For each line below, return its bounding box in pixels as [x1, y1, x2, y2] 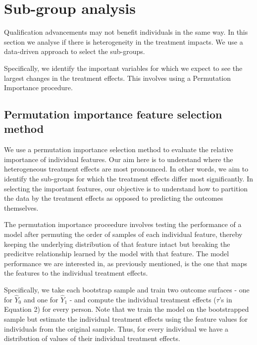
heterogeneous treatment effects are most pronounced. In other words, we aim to [4, 164, 249, 174]
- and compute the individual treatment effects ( [69, 294, 216, 304]
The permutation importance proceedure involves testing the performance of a [4, 219, 242, 230]
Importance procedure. [4, 82, 73, 93]
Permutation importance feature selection [4, 107, 222, 122]
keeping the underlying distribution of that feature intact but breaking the [4, 238, 230, 249]
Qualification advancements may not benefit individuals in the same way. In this [4, 27, 248, 37]
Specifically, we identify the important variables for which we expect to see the [4, 62, 243, 73]
